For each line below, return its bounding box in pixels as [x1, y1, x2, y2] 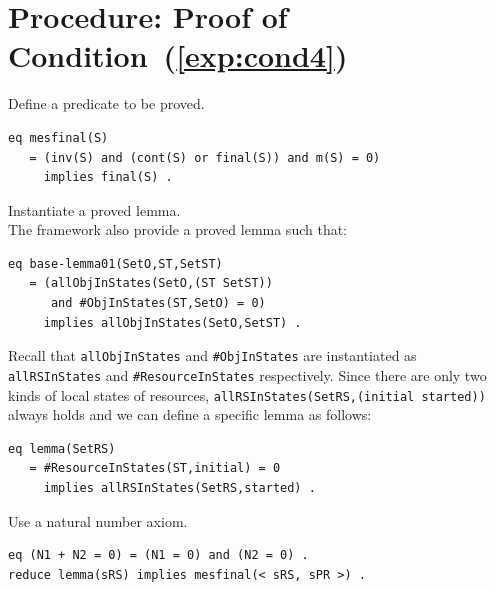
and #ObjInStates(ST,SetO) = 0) [50, 296, 266, 311]
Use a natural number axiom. [8, 510, 188, 531]
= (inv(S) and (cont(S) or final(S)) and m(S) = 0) [29, 150, 381, 165]
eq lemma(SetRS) [8, 441, 116, 456]
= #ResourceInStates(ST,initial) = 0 [29, 461, 281, 476]
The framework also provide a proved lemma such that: [8, 219, 348, 240]
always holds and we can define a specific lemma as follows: [8, 404, 372, 425]
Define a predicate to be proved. [8, 93, 205, 114]
